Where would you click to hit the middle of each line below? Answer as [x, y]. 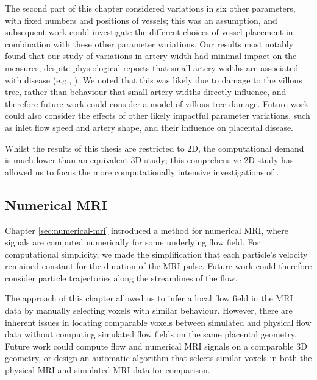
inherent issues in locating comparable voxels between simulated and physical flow [158, 322]
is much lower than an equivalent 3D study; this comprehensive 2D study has [149, 160]
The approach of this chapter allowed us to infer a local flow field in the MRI [149, 298]
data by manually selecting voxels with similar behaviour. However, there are [149, 310]
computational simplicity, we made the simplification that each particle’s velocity [156, 254]
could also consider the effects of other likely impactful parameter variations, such [158, 115]
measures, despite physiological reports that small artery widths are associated [152, 67]
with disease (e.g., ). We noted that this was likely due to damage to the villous [154, 79]
